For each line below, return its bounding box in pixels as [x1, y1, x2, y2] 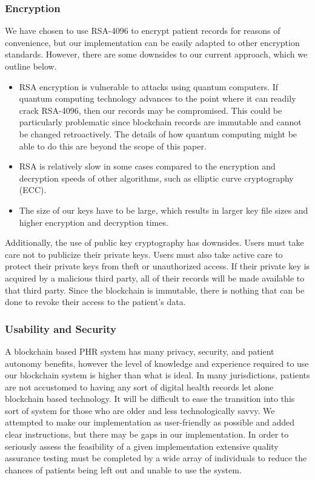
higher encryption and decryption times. [19, 215, 168, 228]
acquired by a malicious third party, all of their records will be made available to [5, 271, 305, 284]
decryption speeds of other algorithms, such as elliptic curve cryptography [19, 171, 294, 184]
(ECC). [19, 183, 47, 196]
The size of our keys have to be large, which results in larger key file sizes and [19, 203, 308, 216]
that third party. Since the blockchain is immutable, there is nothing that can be [5, 283, 305, 296]
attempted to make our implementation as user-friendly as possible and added [5, 416, 295, 429]
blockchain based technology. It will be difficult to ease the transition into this [5, 392, 295, 405]
